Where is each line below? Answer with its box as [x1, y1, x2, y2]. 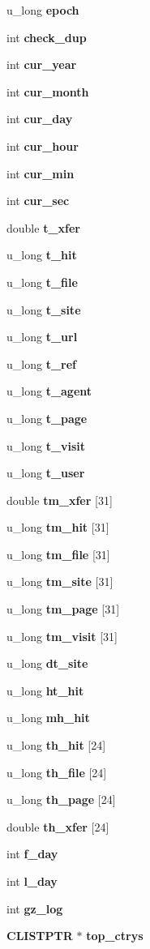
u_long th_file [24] [6, 763, 107, 780]
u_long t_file [6, 273, 78, 290]
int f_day [6, 845, 58, 862]
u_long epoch [6, 2, 79, 18]
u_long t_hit [6, 246, 77, 263]
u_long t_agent [6, 383, 92, 400]
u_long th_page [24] [6, 791, 116, 808]
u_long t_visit [6, 437, 86, 454]
